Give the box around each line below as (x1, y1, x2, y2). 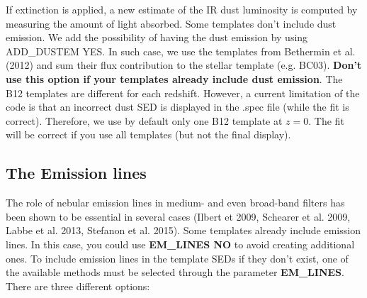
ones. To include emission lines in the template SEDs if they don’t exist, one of (6, 250, 349, 265)
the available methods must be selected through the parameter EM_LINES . (6, 265, 344, 280)
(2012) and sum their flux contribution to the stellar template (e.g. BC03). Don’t (6, 57, 362, 72)
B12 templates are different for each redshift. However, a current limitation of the (6, 85, 360, 100)
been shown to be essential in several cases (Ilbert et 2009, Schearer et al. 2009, (6, 209, 351, 223)
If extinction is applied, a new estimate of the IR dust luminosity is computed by (6, 2, 358, 16)
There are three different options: (6, 278, 150, 293)
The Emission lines (6, 162, 147, 184)
